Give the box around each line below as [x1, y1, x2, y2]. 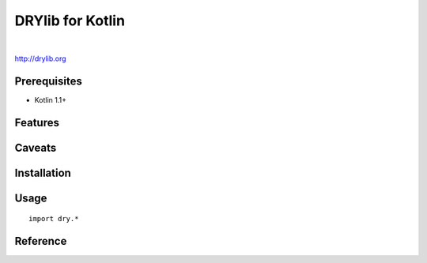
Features [14, 115, 59, 130]
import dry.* [28, 214, 79, 224]
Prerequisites [14, 74, 82, 88]
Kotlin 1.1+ [34, 95, 67, 104]
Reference [14, 235, 67, 248]
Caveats [14, 141, 57, 154]
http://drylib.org [14, 54, 66, 63]
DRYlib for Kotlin [14, 12, 126, 29]
